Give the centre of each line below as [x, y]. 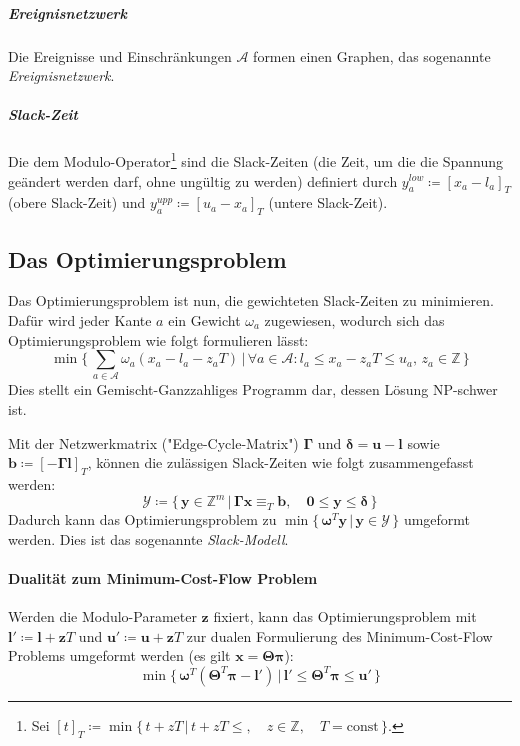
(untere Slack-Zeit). [328, 202]
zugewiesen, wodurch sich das [354, 319]
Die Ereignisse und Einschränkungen [120, 55]
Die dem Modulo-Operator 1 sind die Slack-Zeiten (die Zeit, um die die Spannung [256, 159]
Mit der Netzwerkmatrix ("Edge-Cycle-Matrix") [153, 442]
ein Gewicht [204, 319]
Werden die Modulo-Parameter [102, 616]
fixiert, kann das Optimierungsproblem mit [345, 616]
